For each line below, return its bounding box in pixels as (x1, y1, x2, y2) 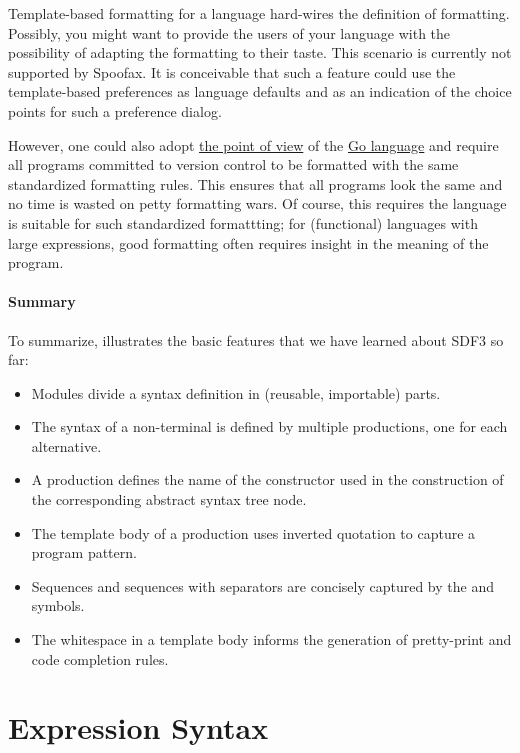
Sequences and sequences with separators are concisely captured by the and (31, 575, 494, 596)
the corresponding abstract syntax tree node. (31, 489, 307, 510)
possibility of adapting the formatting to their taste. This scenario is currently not (8, 42, 512, 63)
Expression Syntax (8, 707, 269, 748)
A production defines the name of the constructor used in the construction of (31, 469, 504, 490)
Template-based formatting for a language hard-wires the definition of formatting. (8, 3, 510, 23)
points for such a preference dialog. (8, 100, 222, 121)
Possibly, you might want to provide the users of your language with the (8, 22, 451, 43)
